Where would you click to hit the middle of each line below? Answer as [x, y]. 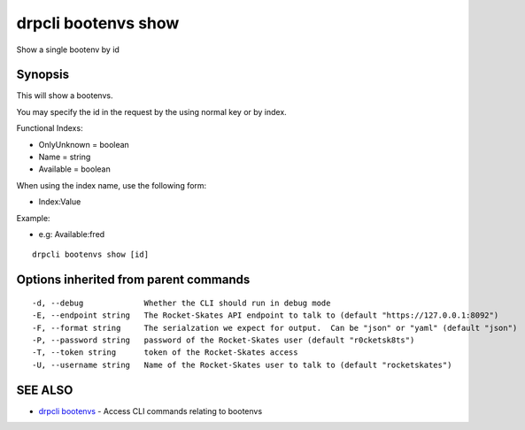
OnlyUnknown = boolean [84, 144]
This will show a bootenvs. [65, 96]
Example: [33, 218]
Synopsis [43, 75]
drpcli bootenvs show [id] [91, 255]
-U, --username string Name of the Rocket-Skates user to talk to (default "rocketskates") [242, 365]
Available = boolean [74, 169]
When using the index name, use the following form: [112, 185]
